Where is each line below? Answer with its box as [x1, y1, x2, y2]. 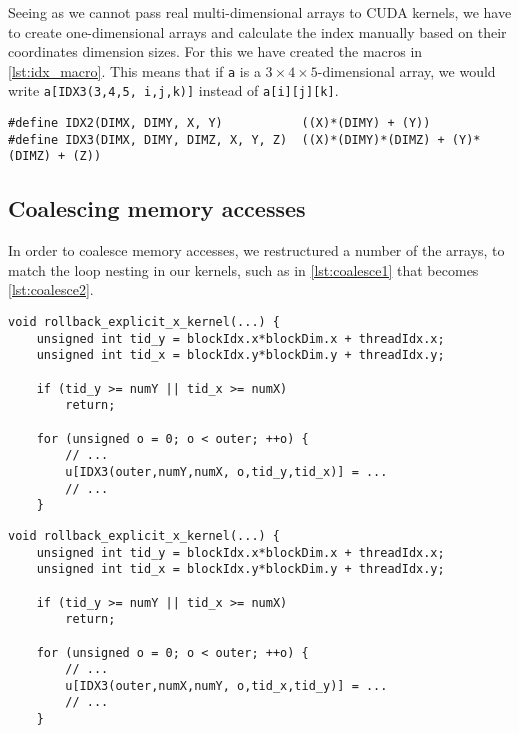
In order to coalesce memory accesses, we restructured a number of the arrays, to [8, 240, 505, 261]
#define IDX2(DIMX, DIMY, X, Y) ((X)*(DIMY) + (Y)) [8, 116, 431, 131]
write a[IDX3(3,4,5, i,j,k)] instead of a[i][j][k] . [8, 80, 339, 101]
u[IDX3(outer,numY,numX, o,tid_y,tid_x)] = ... [65, 464, 388, 479]
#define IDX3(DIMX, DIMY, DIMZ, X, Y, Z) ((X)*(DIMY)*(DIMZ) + [8, 132, 445, 147]
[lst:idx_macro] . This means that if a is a [8, 60, 261, 81]
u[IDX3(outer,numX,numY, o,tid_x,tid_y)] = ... [65, 678, 388, 693]
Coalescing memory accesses [8, 193, 306, 224]
